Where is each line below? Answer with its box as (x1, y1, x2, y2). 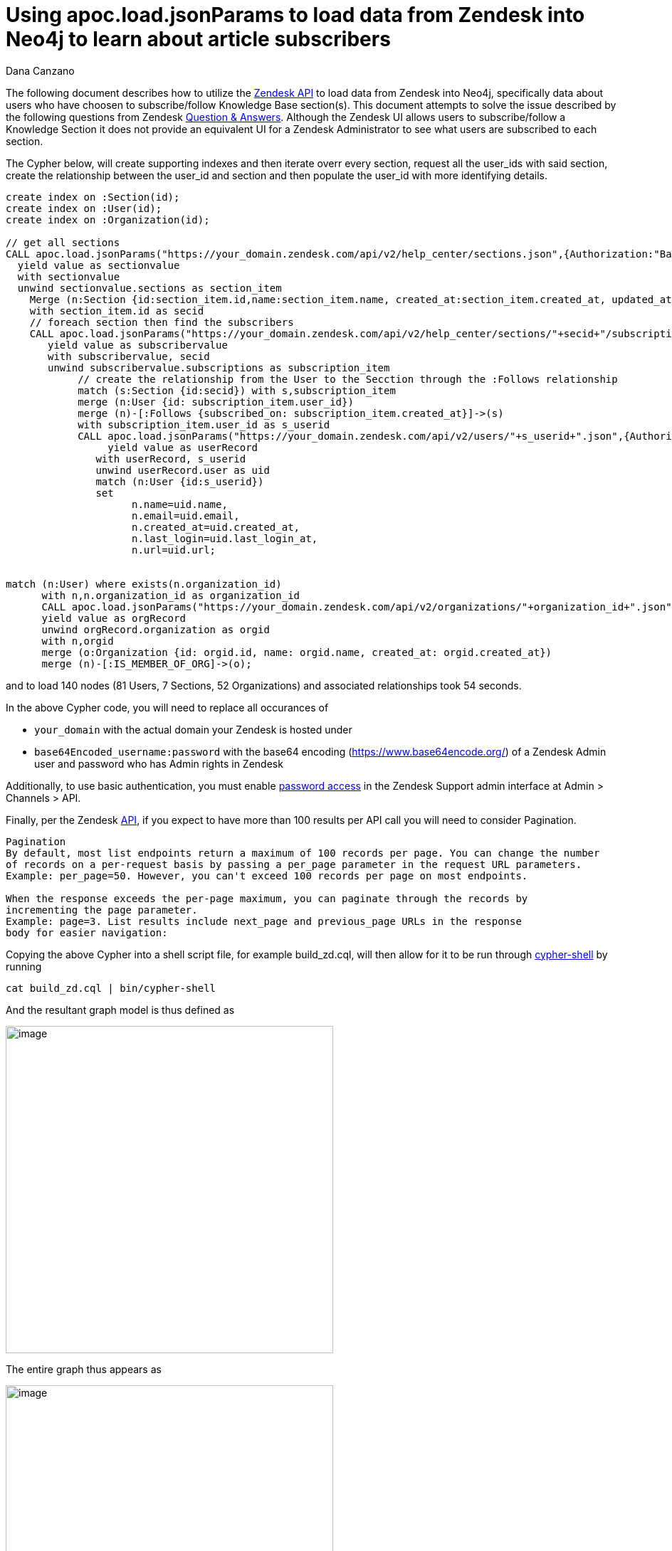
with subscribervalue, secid (48, 350, 210, 362)
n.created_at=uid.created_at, (132, 521, 300, 533)
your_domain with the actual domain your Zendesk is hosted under (34, 723, 352, 736)
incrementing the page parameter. (6, 904, 198, 916)
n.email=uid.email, (132, 509, 240, 522)
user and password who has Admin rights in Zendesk (34, 757, 283, 770)
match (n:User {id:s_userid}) (95, 475, 264, 487)
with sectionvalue (17, 270, 120, 282)
